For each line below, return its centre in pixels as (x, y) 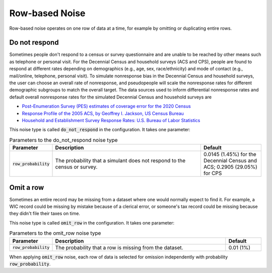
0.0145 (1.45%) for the (230, 154)
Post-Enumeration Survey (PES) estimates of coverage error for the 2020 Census (106, 106)
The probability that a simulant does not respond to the (120, 160)
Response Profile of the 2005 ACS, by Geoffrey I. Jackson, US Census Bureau (103, 113)
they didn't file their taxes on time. (45, 213)
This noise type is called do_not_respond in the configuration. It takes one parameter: (100, 130)
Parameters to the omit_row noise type (55, 233)
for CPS (213, 173)
